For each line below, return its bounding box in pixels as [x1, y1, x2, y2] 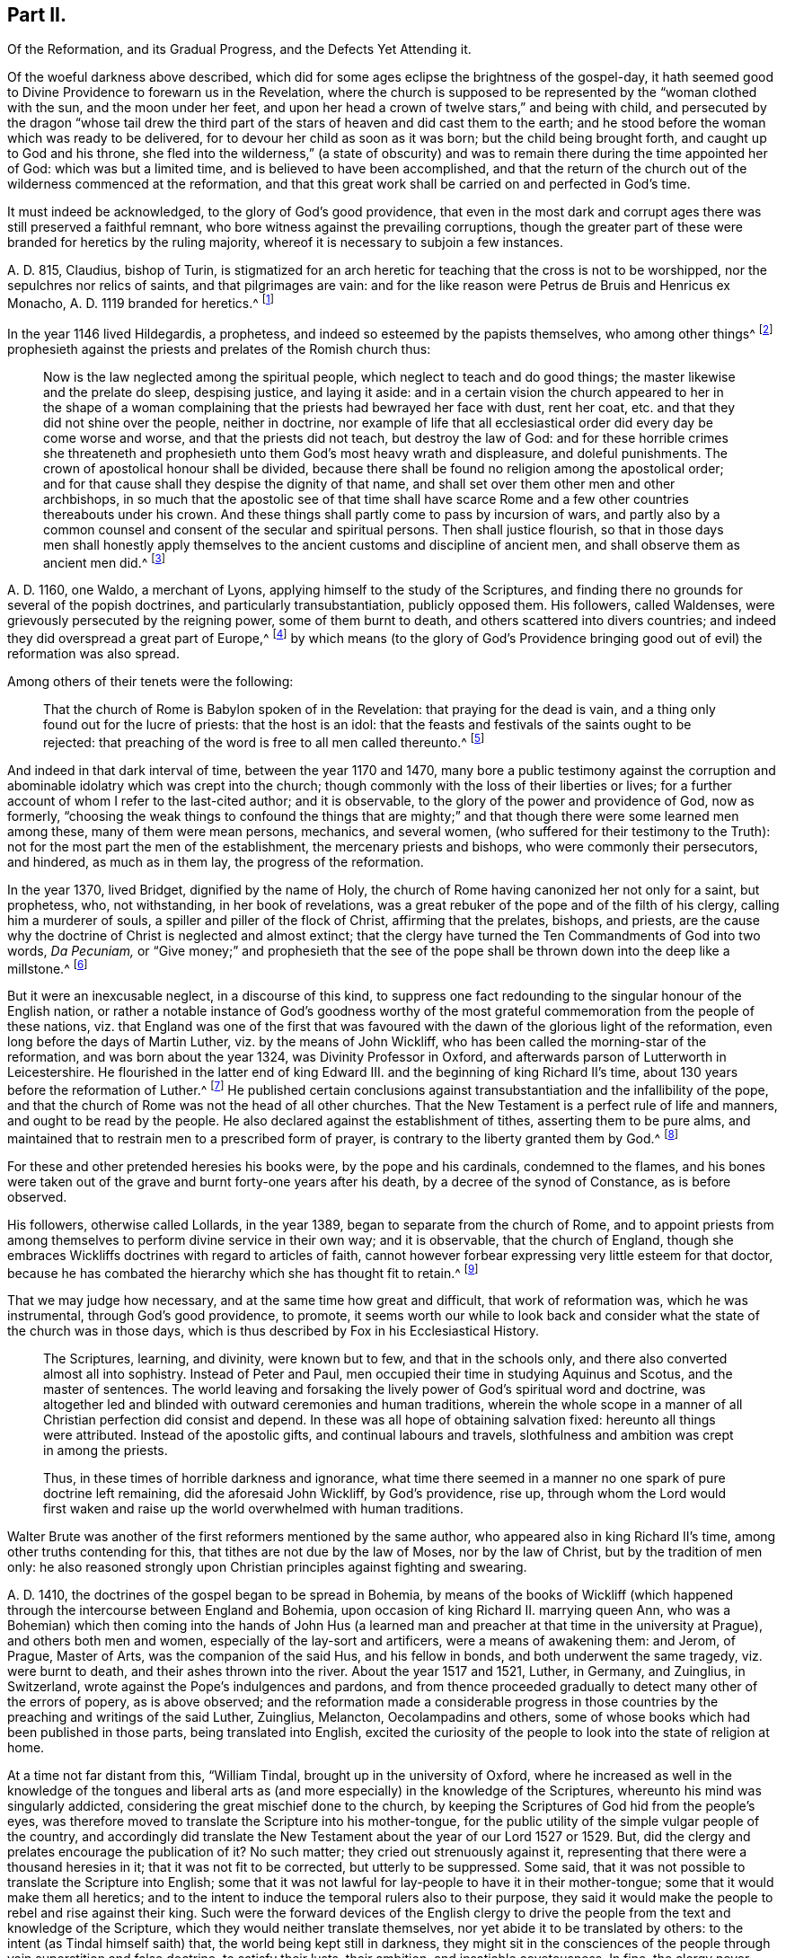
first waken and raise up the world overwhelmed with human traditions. [43, 1501, 464, 1517]
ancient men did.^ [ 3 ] [43, 551, 165, 570]
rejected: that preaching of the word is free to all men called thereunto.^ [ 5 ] [43, 732, 485, 750]
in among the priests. [43, 1442, 168, 1459]
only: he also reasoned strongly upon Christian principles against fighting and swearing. [7, 1559, 527, 1575]
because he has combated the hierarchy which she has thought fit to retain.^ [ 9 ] [7, 1262, 479, 1281]
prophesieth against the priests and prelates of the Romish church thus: [7, 340, 431, 357]
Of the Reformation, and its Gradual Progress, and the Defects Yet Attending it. [7, 41, 472, 57]
